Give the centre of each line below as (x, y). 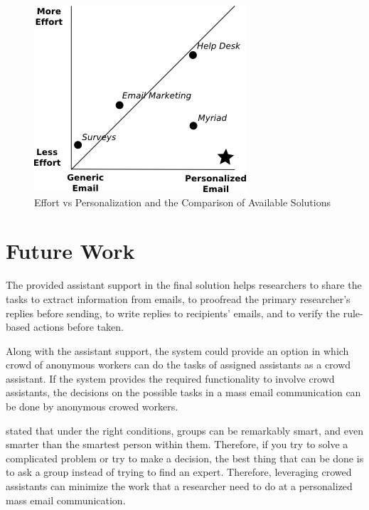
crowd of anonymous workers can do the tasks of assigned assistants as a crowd (178, 365)
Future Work (70, 251)
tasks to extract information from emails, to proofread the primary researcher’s (178, 298)
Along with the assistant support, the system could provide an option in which (177, 350)
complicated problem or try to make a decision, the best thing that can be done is (185, 458)
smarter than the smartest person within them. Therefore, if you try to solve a (177, 444)
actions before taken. (78, 327)
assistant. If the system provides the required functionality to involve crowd (170, 378)
